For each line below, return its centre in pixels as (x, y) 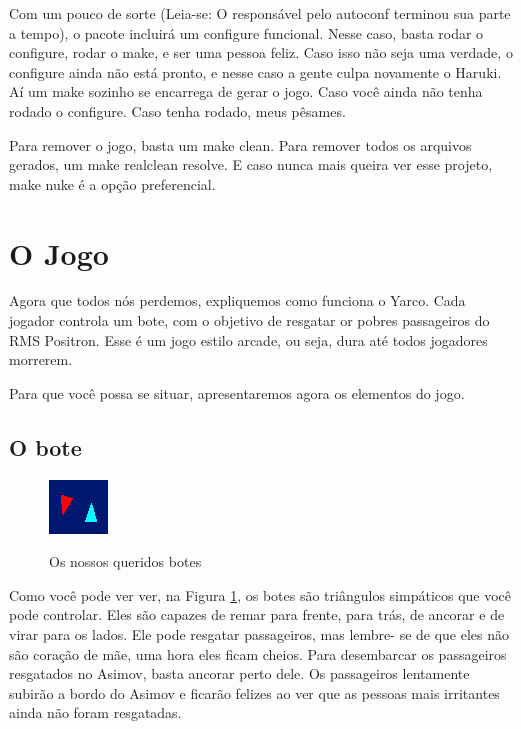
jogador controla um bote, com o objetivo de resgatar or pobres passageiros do (249, 320)
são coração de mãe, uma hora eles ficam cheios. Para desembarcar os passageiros (258, 653)
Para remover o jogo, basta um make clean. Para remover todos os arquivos (240, 144)
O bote (45, 446)
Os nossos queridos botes (125, 561)
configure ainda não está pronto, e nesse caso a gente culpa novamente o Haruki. (255, 71)
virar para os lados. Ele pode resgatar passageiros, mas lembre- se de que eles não (259, 634)
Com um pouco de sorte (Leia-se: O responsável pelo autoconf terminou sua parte (260, 13)
